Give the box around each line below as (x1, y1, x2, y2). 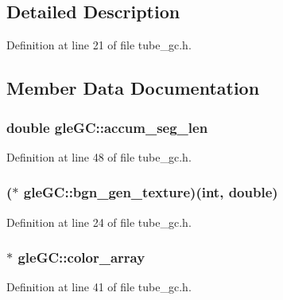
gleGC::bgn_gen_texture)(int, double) (23, 182, 278, 202)
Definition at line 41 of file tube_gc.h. (6, 279, 192, 295)
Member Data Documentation (6, 76, 260, 100)
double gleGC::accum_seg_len (6, 117, 208, 137)
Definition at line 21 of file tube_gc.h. (6, 37, 192, 53)
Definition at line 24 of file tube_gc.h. (6, 213, 192, 230)
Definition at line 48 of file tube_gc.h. (6, 148, 192, 165)
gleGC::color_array (17, 247, 145, 267)
